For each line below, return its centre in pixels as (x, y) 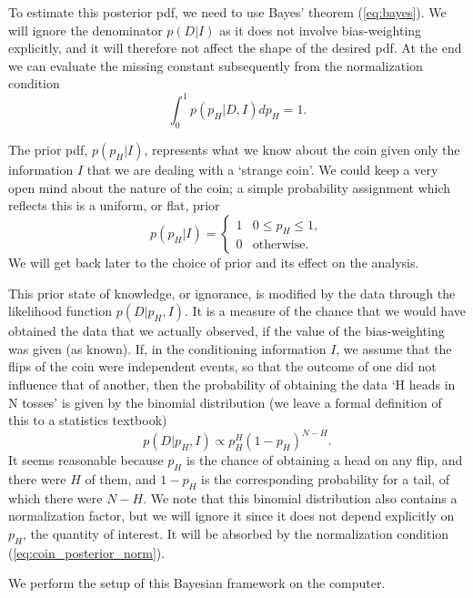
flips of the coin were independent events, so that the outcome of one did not (222, 366)
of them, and (121, 479)
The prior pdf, (48, 150)
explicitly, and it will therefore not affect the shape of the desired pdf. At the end (235, 48)
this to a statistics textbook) (88, 420)
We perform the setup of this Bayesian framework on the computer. (197, 583)
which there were (55, 497)
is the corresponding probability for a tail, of (326, 479)
